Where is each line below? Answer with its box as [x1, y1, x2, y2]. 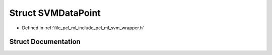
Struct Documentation [9, 38, 81, 46]
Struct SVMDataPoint [9, 7, 101, 18]
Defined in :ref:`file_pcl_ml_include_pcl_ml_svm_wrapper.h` [22, 25, 145, 31]
